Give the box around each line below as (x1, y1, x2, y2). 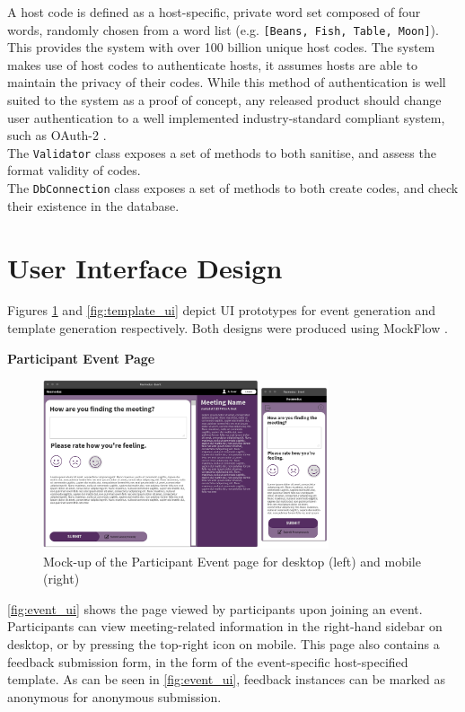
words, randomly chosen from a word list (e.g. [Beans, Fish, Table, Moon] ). (7, 20, 439, 39)
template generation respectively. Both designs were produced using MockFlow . (7, 319, 448, 338)
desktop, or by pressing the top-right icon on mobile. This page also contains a (7, 635, 440, 654)
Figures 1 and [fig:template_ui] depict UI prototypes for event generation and (7, 301, 435, 320)
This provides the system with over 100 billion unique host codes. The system (7, 38, 435, 57)
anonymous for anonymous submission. (7, 687, 222, 706)
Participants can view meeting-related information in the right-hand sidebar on (7, 617, 443, 636)
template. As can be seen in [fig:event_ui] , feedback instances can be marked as (7, 670, 446, 689)
